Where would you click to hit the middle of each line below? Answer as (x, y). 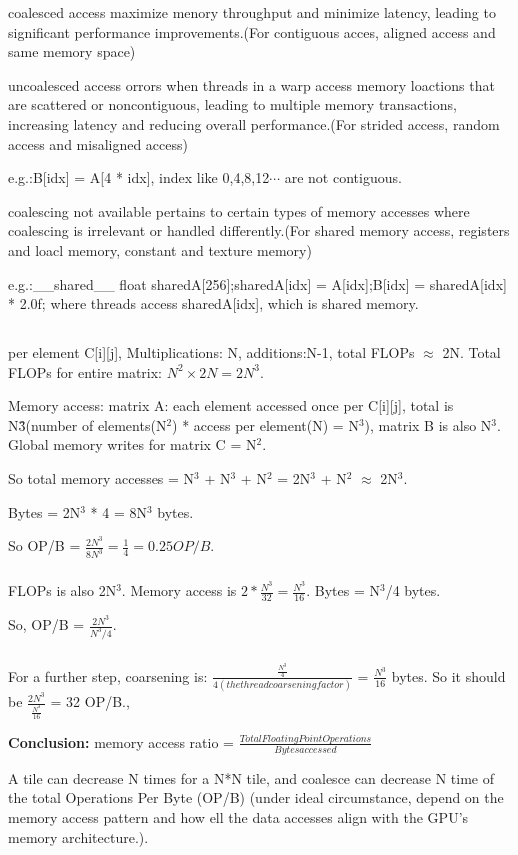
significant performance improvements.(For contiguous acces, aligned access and (252, 31)
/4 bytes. (413, 590)
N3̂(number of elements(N (87, 424)
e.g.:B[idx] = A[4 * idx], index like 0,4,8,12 (139, 177)
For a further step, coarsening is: (108, 675)
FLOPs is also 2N (62, 590)
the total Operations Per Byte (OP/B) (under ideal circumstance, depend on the (256, 797)
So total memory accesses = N (101, 478)
